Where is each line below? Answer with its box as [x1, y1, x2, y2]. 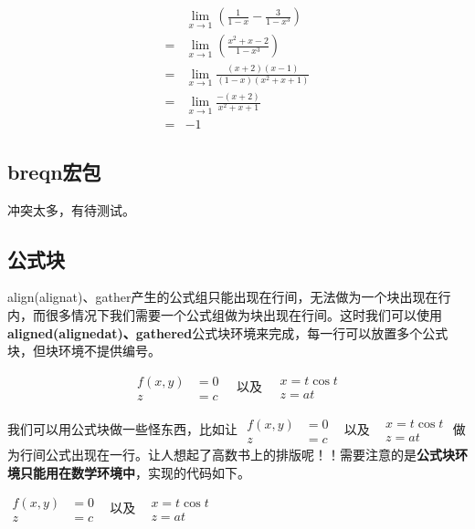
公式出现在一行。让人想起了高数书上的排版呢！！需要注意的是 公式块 [45, 444, 455, 463]
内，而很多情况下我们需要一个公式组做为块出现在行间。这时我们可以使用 [7, 306, 442, 325]
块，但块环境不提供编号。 [7, 341, 161, 360]
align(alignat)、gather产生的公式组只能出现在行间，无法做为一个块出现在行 [7, 287, 451, 306]
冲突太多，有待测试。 [7, 200, 135, 219]
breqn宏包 [7, 157, 101, 185]
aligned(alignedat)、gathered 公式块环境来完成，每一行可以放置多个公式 [7, 323, 449, 342]
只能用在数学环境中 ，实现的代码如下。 [19, 462, 250, 482]
